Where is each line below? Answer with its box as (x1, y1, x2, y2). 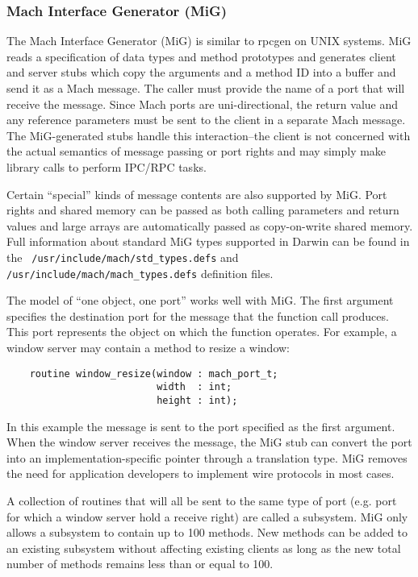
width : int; (157, 381, 232, 393)
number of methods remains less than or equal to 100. (6, 555, 274, 572)
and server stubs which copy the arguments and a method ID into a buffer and (6, 64, 396, 81)
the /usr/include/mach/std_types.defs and (6, 248, 239, 265)
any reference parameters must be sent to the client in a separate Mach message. (6, 111, 406, 128)
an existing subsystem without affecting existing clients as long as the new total (6, 539, 401, 556)
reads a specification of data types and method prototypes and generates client (6, 48, 396, 64)
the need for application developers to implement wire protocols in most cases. (6, 465, 395, 482)
